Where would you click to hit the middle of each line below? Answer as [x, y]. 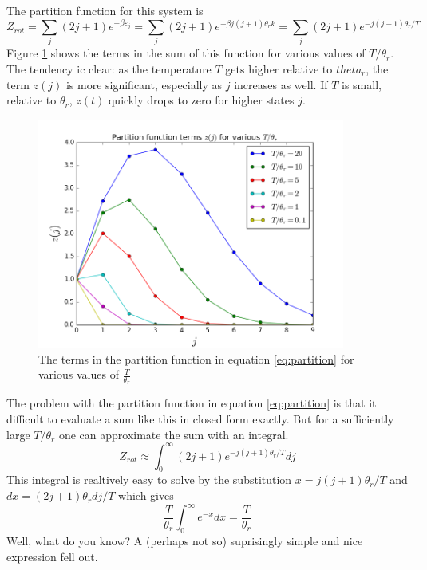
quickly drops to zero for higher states [201, 100]
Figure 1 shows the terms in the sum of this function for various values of [186, 53]
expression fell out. [52, 556]
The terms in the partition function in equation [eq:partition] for [196, 358]
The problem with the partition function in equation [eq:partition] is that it [192, 403]
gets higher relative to [279, 69]
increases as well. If [281, 84]
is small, [361, 84]
